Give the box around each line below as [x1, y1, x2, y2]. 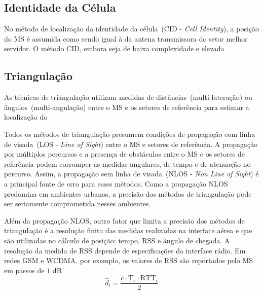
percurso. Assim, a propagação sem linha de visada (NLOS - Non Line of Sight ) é [4, 168, 259, 179]
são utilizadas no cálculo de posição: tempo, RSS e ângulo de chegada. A [4, 235, 230, 245]
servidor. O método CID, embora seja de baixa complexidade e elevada [4, 43, 224, 54]
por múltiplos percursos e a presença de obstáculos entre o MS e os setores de [4, 149, 245, 159]
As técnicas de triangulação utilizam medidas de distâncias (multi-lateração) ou [4, 92, 252, 102]
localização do [4, 112, 48, 122]
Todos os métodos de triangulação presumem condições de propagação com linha [4, 128, 255, 139]
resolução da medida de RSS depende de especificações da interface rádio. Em [4, 245, 246, 255]
